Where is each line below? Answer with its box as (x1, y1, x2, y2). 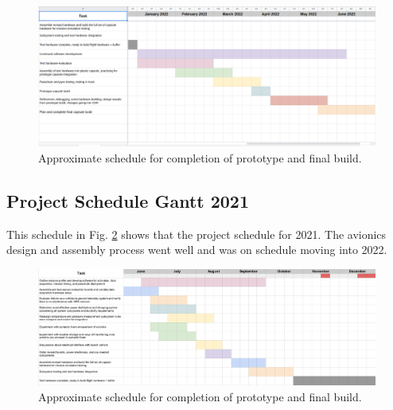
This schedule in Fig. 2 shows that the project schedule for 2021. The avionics (6, 225, 387, 242)
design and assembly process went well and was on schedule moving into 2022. (6, 241, 387, 258)
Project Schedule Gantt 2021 (6, 188, 250, 213)
